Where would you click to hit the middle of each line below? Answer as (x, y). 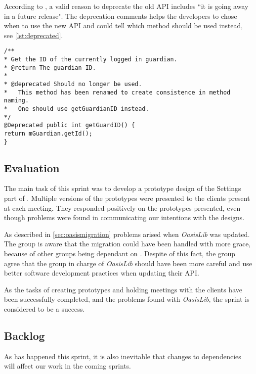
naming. (17, 101)
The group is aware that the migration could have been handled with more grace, (127, 244)
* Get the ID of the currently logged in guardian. (91, 60)
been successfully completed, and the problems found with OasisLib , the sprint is (127, 299)
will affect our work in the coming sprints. (67, 366)
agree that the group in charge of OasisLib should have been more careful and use (128, 263)
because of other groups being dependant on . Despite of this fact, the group (120, 254)
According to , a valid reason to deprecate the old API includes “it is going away (126, 6)
